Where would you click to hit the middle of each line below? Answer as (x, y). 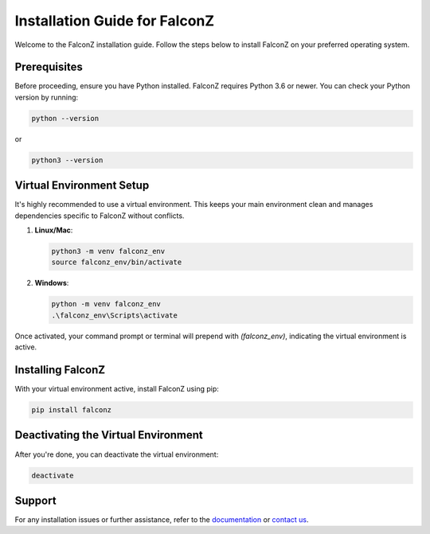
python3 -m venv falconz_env (108, 251)
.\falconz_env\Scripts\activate (115, 315)
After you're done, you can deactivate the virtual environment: (117, 454)
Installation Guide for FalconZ (115, 21)
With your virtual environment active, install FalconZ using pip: (117, 389)
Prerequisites (49, 67)
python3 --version (67, 160)
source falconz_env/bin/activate (117, 262)
